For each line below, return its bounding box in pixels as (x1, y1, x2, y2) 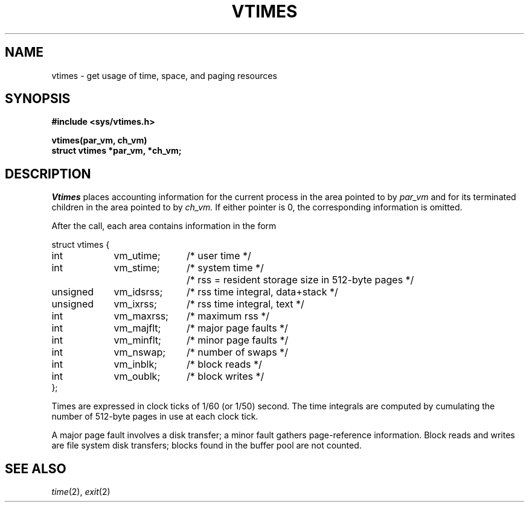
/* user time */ (186, 250, 251, 262)
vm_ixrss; (114, 298, 157, 310)
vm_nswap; (114, 346, 166, 359)
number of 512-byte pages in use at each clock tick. (51, 411, 258, 422)
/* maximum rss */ (186, 310, 270, 323)
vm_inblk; (114, 358, 158, 371)
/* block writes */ (186, 370, 264, 383)
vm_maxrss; (114, 310, 168, 323)
